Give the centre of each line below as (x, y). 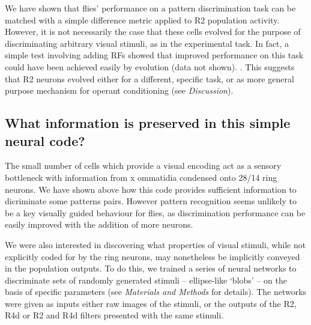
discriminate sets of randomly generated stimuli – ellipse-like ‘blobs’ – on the (146, 280)
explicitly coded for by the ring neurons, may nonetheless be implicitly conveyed (152, 256)
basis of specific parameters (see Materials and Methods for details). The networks (156, 292)
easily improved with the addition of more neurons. (99, 224)
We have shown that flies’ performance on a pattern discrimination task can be (150, 8)
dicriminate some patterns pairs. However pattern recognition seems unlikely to (151, 201)
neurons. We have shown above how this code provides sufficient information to (151, 189)
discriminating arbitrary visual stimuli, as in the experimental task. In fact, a (147, 43)
